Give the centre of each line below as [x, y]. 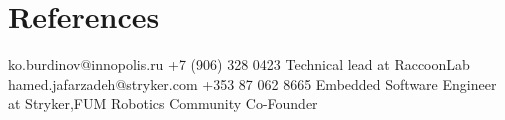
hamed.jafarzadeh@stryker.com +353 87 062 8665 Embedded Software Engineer [252, 83]
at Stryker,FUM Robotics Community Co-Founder [163, 103]
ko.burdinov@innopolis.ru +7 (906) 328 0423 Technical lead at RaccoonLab [239, 64]
